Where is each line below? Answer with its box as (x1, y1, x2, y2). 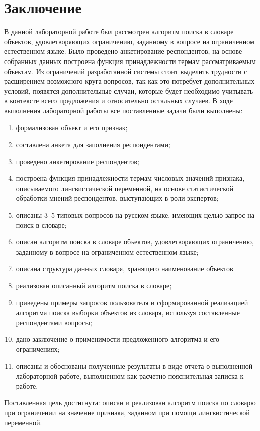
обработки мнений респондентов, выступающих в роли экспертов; (16, 193, 219, 203)
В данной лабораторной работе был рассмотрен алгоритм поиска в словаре (4, 26, 234, 37)
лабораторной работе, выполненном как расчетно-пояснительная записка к (16, 371, 244, 381)
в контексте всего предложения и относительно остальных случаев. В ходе (4, 95, 233, 106)
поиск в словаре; (16, 219, 67, 230)
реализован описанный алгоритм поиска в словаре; (16, 280, 172, 290)
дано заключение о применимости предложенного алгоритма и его (16, 334, 220, 344)
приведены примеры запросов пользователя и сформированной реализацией (16, 297, 248, 307)
